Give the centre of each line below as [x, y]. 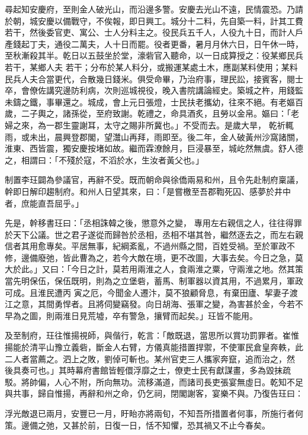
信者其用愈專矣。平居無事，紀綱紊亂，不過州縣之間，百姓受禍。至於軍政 [146, 246]
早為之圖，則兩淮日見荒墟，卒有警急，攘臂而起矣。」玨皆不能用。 [131, 315]
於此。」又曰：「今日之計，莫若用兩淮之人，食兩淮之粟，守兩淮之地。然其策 [158, 269]
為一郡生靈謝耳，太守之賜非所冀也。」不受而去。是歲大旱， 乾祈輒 [166, 125]
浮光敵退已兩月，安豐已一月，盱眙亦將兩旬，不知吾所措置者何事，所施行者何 [154, 413]
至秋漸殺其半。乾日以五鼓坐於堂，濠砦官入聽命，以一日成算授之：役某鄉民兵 [154, 55]
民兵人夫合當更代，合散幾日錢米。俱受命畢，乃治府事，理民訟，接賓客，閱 [150, 78]
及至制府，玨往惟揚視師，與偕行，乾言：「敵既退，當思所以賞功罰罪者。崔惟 [152, 335]
